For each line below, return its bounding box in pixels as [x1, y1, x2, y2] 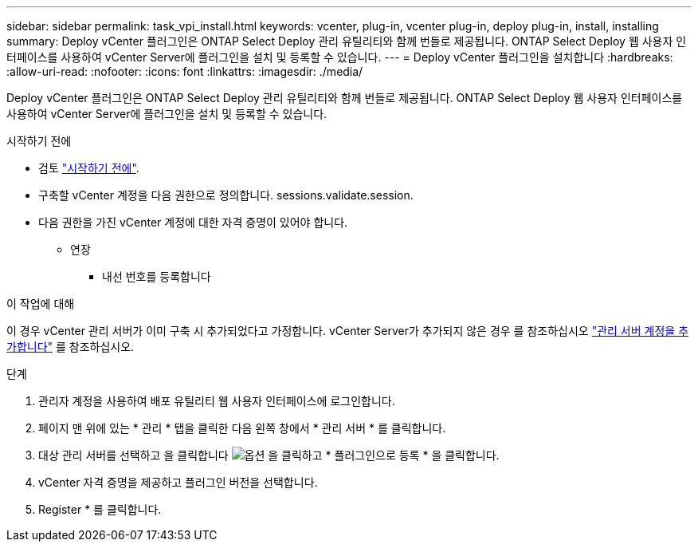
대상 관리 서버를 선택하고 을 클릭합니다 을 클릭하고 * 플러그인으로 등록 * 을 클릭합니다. [38, 448, 500, 462]
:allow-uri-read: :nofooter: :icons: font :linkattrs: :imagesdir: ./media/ [6, 65, 363, 78]
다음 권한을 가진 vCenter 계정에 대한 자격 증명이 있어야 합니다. [38, 215, 348, 229]
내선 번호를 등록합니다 [102, 270, 211, 283]
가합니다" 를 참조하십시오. [6, 340, 135, 353]
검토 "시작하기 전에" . [38, 161, 139, 175]
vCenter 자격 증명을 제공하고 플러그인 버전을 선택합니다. [38, 475, 318, 489]
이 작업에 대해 [6, 297, 75, 310]
